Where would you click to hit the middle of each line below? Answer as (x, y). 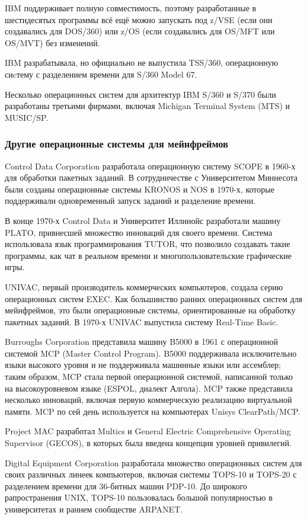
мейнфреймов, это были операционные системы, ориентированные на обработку (150, 310)
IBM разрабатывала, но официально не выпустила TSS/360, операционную (142, 63)
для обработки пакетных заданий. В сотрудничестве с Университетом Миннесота (151, 177)
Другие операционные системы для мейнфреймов (116, 144)
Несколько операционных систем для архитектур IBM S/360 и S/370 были (140, 94)
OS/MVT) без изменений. (52, 42)
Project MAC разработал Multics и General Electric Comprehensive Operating (148, 431)
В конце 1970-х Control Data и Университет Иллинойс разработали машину (143, 220)
